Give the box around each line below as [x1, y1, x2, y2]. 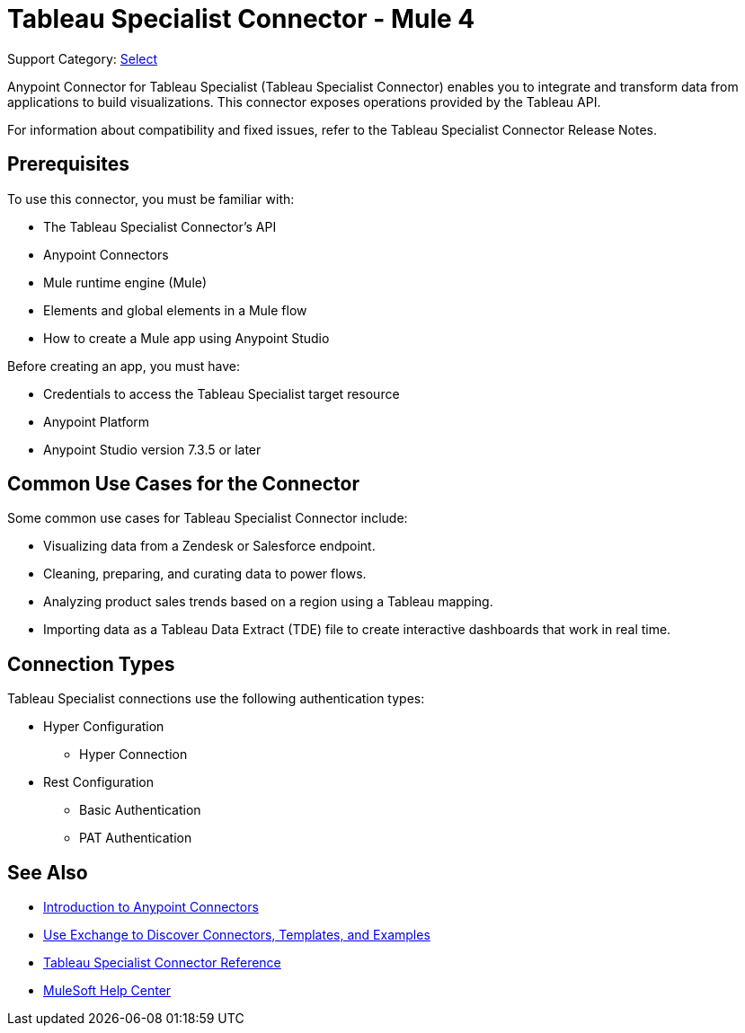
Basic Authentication [79, 802, 201, 818]
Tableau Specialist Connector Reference [43, 955, 281, 971]
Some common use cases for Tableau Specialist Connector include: [7, 510, 408, 526]
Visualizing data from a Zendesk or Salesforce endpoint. [43, 538, 376, 554]
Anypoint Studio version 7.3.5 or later [43, 441, 262, 457]
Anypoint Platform [43, 413, 150, 429]
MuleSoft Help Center [43, 983, 172, 999]
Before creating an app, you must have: [7, 358, 241, 374]
